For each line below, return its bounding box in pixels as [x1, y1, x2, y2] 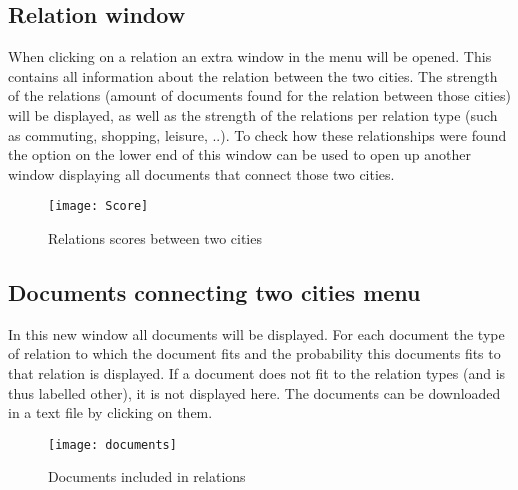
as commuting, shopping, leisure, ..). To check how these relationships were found [8, 124, 507, 145]
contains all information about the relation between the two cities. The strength [8, 65, 498, 86]
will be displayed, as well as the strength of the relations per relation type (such [8, 104, 498, 125]
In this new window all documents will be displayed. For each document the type [8, 323, 505, 344]
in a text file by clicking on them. [8, 402, 213, 423]
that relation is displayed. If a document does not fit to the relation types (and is [8, 363, 506, 383]
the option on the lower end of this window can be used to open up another [8, 144, 472, 165]
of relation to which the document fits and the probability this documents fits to [8, 343, 501, 364]
